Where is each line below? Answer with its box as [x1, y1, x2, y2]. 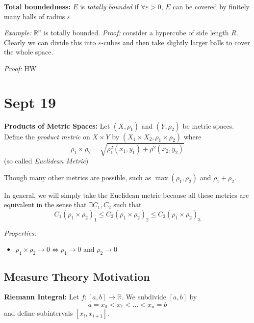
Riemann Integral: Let [4, 292, 79, 302]
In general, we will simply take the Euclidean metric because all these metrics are [4, 189, 249, 200]
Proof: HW [4, 63, 37, 73]
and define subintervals [4, 308, 73, 318]
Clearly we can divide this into [4, 37, 96, 47]
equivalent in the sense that [4, 199, 87, 210]
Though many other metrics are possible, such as [4, 172, 151, 182]
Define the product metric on [4, 131, 90, 141]
